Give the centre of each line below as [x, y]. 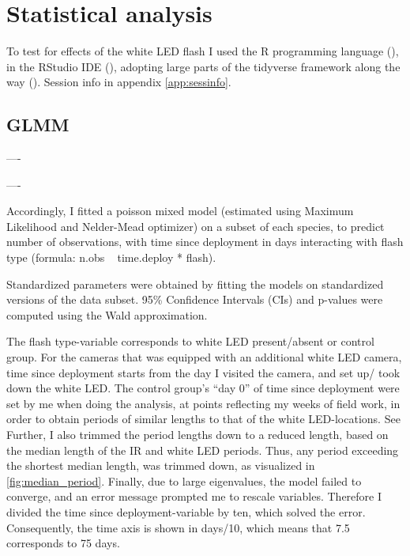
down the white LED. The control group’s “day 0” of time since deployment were [203, 388]
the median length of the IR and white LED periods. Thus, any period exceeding [203, 450]
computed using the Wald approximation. [107, 314]
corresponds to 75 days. [63, 543]
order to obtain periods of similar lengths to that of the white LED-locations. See [203, 419]
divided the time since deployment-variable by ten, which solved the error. [186, 511]
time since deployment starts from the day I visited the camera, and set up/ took [203, 372]
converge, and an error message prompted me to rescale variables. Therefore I [194, 496]
